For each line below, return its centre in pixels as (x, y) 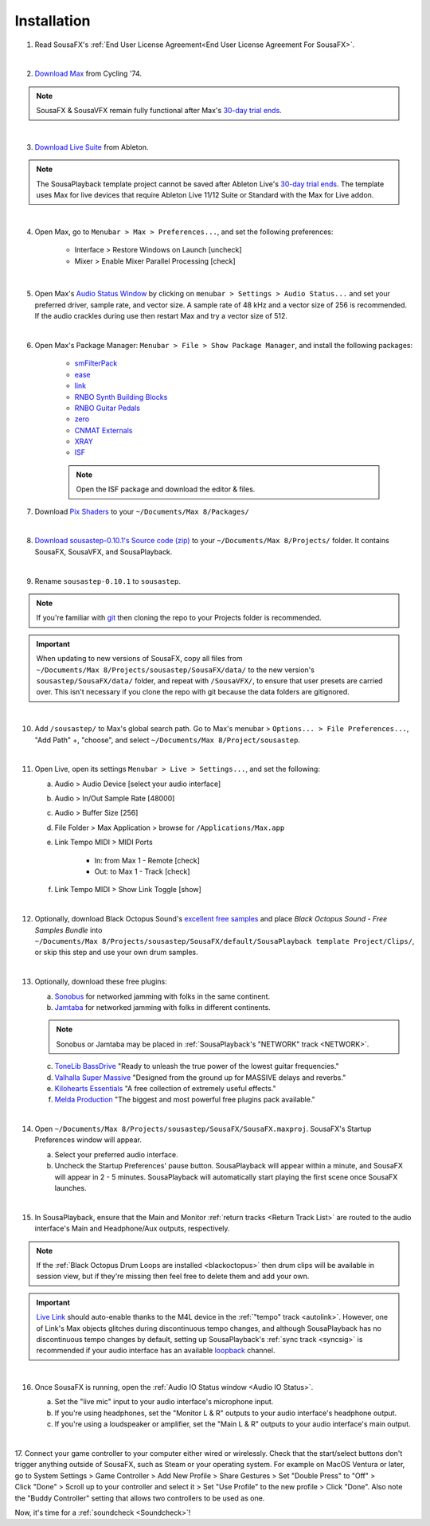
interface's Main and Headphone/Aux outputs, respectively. (132, 1229)
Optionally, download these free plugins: (101, 982)
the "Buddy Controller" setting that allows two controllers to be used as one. (140, 1498)
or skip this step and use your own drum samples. (116, 953)
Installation (53, 21)
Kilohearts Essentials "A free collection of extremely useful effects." (165, 1088)
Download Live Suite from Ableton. (92, 147)
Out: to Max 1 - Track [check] (142, 871)
